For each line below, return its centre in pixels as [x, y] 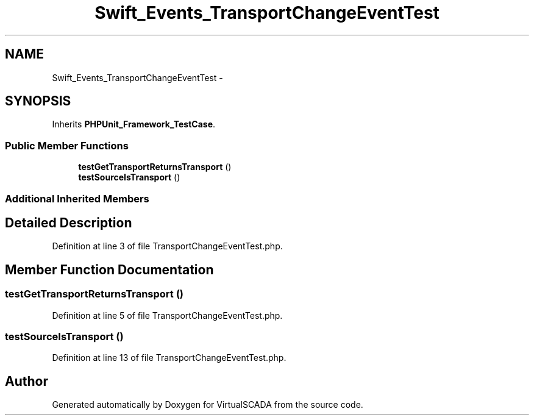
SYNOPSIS [38, 101]
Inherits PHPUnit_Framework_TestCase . [134, 124]
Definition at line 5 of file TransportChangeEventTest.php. [167, 315]
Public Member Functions [67, 145]
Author [27, 381]
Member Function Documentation [109, 269]
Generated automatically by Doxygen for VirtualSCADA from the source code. [208, 405]
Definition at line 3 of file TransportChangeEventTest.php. [167, 246]
